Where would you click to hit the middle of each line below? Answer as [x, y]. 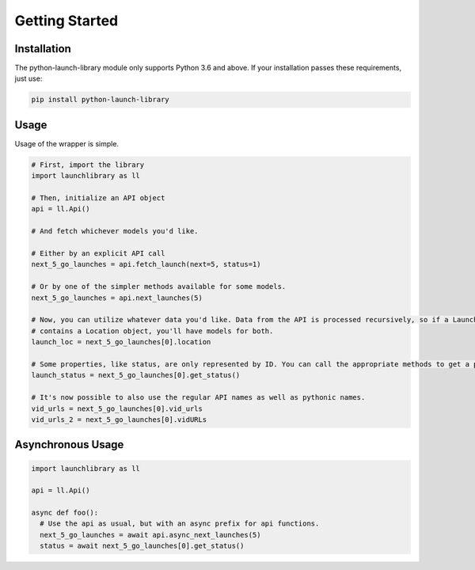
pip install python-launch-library [100, 100]
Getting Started [66, 21]
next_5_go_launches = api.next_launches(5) [117, 298]
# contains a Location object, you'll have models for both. [152, 331]
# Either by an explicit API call [98, 254]
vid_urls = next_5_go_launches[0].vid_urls [117, 408]
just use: [28, 78]
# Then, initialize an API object [98, 198]
